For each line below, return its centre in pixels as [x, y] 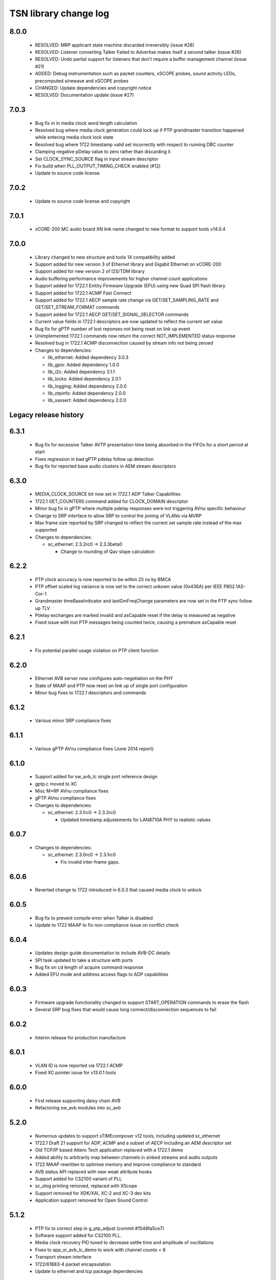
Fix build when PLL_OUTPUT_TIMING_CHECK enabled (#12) [98, 166]
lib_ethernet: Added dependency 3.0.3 [88, 357]
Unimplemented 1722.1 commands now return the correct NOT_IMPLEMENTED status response [135, 336]
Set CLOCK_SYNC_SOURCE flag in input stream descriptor [97, 159]
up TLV [43, 608]
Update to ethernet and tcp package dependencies [89, 1271]
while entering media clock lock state [74, 137]
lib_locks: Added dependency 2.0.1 [84, 379]
